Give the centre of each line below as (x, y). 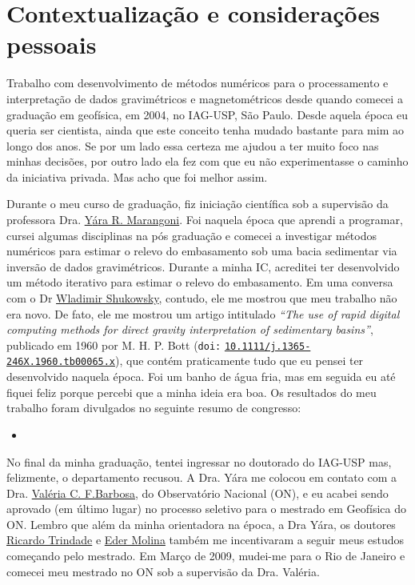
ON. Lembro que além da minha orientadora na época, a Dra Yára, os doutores (201, 524)
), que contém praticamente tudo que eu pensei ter (239, 361)
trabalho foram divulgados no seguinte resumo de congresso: (154, 408)
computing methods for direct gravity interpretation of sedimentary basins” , (190, 329)
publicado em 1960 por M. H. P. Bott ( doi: (114, 345)
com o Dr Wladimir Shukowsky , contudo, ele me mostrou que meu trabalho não (202, 298)
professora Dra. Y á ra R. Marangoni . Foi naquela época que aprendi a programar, (205, 220)
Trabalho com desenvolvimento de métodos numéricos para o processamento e (198, 83)
